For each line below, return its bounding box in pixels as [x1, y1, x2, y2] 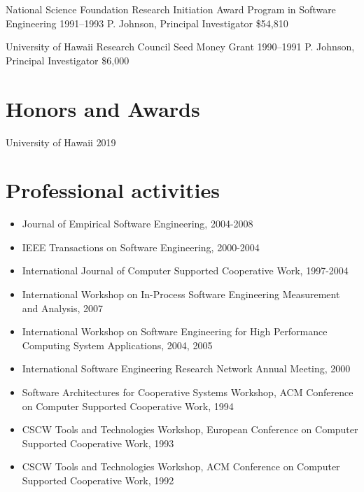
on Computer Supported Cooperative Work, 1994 [22, 398, 234, 413]
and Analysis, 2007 [22, 300, 104, 315]
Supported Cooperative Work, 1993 [22, 435, 174, 450]
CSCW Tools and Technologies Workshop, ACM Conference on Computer [22, 459, 340, 474]
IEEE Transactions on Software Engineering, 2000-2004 [22, 239, 260, 254]
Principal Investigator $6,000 [6, 52, 129, 67]
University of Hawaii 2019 [6, 134, 116, 149]
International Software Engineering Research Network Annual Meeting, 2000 [22, 361, 351, 376]
